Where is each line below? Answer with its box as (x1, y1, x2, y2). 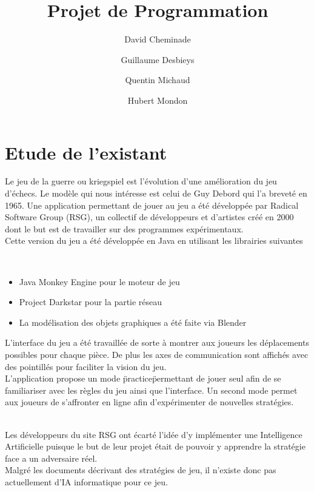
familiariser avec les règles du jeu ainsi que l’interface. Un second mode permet (5, 383, 298, 396)
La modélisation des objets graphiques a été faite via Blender (19, 315, 247, 328)
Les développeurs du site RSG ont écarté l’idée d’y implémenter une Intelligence (5, 428, 302, 440)
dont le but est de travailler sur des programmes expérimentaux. (5, 222, 244, 235)
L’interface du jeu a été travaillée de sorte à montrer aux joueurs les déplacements (5, 336, 309, 349)
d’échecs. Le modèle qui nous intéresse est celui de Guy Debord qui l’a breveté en (5, 187, 307, 200)
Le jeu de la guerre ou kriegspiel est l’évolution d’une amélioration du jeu (5, 175, 277, 187)
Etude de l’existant (5, 140, 167, 164)
